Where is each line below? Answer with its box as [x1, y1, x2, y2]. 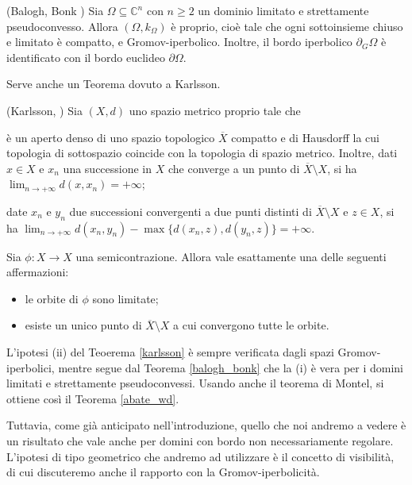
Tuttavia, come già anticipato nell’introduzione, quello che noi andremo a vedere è [6, 417, 406, 433]
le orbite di [25, 290, 79, 306]
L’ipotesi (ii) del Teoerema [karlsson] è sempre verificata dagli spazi [6, 343, 334, 360]
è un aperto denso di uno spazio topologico [6, 129, 215, 145]
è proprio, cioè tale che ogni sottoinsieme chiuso [171, 17, 403, 34]
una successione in [63, 160, 152, 176]
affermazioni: [6, 264, 69, 280]
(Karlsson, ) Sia [6, 102, 83, 118]
